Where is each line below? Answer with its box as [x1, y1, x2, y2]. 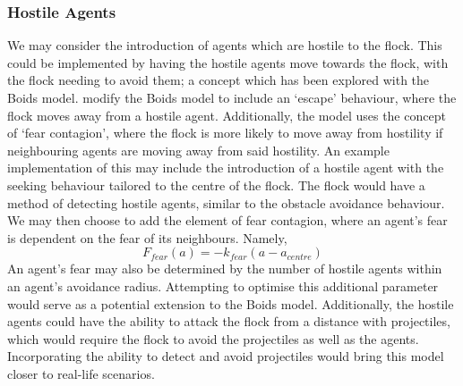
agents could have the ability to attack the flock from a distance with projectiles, [7, 312, 450, 331]
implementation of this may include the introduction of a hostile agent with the [7, 158, 444, 177]
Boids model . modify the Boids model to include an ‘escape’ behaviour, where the [7, 88, 457, 106]
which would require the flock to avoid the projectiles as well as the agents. [7, 329, 419, 348]
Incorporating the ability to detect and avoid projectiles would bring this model [7, 347, 444, 365]
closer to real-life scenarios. [7, 364, 155, 382]
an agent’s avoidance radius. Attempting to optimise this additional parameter [7, 276, 439, 295]
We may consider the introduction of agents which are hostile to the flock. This [7, 36, 442, 55]
